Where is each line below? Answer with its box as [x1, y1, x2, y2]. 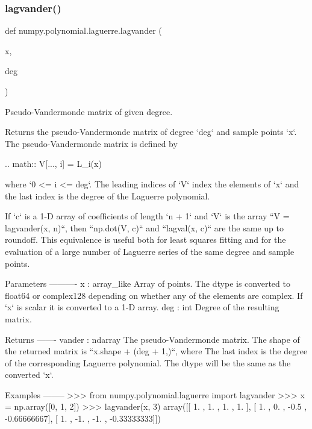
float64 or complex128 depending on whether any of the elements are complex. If [5, 289, 303, 301]
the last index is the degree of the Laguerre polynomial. [5, 189, 210, 202]
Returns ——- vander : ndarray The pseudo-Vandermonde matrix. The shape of [5, 333, 300, 345]
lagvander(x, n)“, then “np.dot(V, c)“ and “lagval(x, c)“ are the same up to [5, 221, 284, 234]
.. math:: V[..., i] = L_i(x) [5, 157, 102, 170]
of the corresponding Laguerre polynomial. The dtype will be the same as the [5, 356, 291, 369]
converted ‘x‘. [5, 368, 54, 381]
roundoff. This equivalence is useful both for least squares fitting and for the [5, 233, 286, 246]
